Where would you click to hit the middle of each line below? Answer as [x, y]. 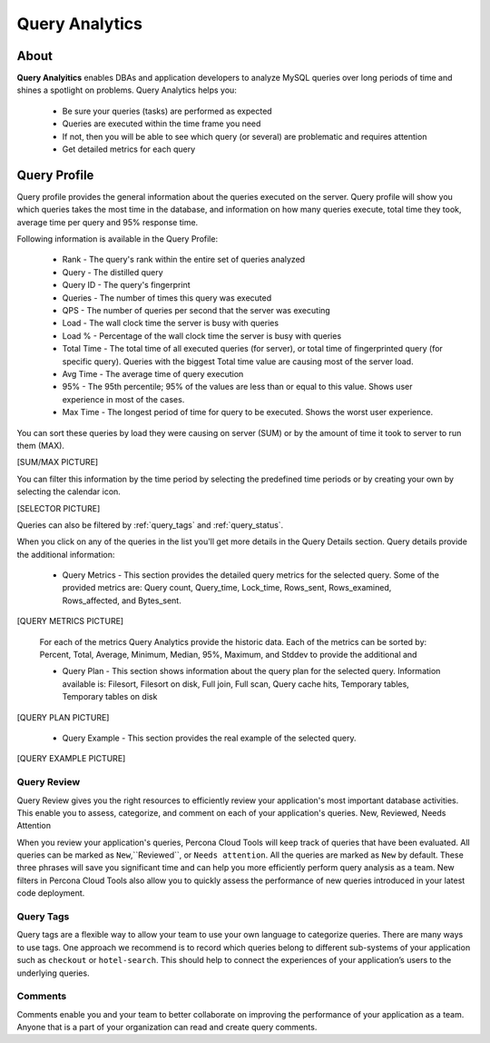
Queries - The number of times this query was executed [167, 298]
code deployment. [51, 893]
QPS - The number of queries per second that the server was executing [196, 311]
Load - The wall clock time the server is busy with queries [171, 323]
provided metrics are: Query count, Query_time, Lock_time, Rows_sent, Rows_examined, [227, 588]
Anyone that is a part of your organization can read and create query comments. [167, 1028]
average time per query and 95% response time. [108, 222]
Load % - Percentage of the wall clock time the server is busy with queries [202, 335]
